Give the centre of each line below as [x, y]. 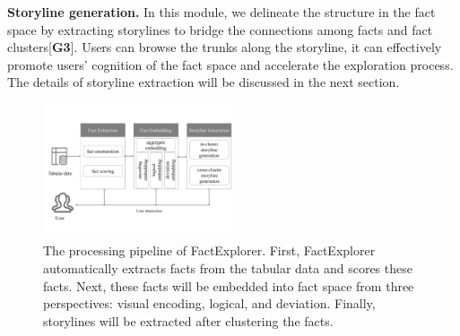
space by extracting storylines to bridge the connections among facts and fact [220, 29]
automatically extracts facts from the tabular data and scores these [228, 268]
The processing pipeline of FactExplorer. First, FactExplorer [209, 250]
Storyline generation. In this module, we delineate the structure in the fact [221, 12]
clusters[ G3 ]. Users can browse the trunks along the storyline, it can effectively [225, 47]
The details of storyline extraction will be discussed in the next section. [204, 82]
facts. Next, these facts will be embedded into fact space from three [229, 285]
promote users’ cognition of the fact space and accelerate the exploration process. [230, 64]
